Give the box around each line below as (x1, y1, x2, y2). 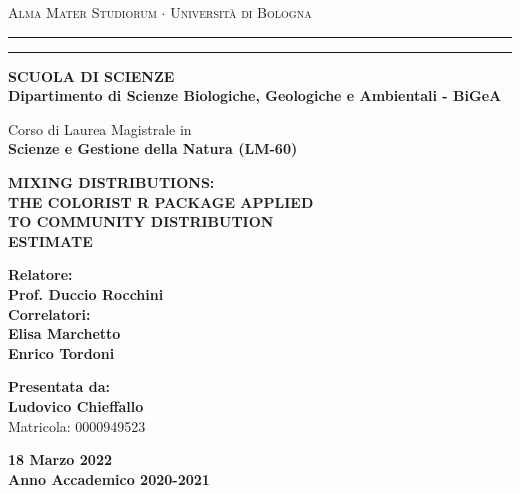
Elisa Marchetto (8, 323, 121, 344)
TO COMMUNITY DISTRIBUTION (8, 211, 274, 232)
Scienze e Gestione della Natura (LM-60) (8, 138, 298, 159)
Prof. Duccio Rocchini (8, 283, 164, 304)
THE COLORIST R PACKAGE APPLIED (8, 191, 314, 212)
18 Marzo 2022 (8, 449, 112, 470)
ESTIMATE (8, 230, 93, 251)
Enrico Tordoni (8, 342, 115, 363)
